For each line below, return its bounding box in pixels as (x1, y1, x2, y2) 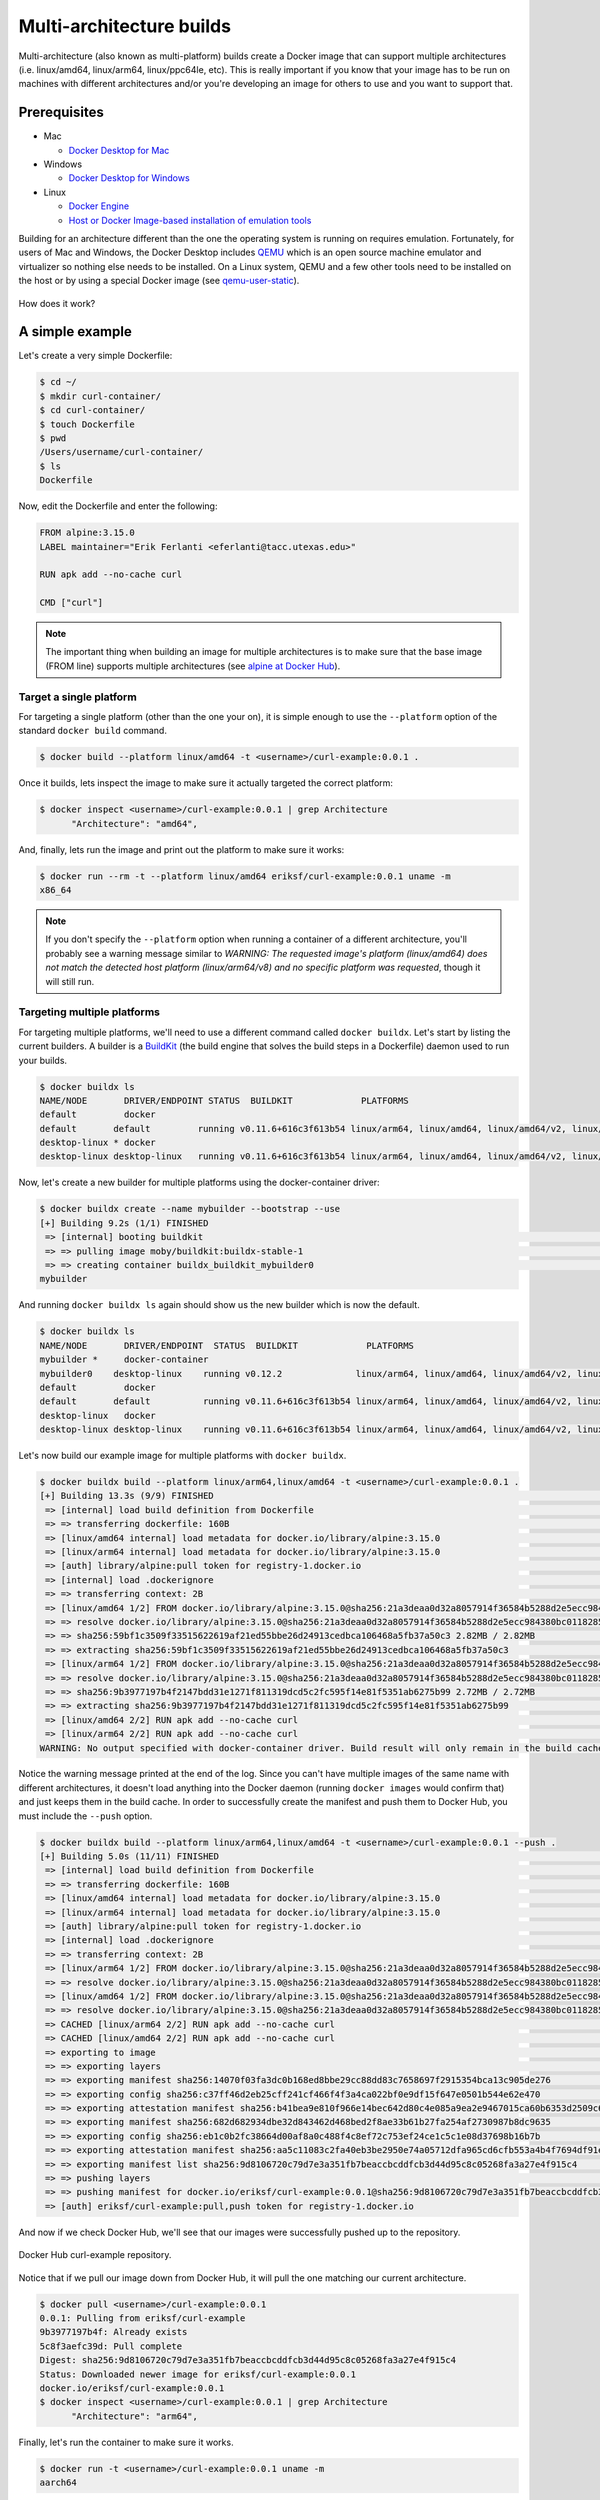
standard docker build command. (18, 725, 167, 737)
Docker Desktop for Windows (68, 172, 190, 184)
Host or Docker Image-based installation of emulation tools (68, 214, 312, 226)
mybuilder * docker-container (39, 1354, 209, 1365)
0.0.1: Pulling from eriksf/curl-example (39, 2312, 246, 2324)
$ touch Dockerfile (39, 418, 135, 430)
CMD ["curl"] (39, 597, 104, 609)
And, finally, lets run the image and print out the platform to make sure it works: (18, 843, 345, 855)
